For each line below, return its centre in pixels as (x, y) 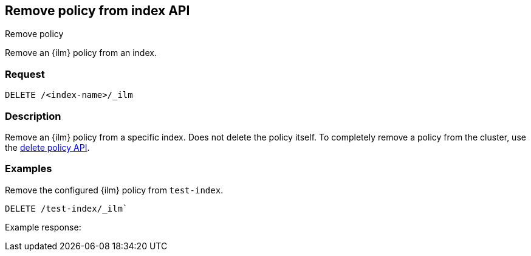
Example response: (43, 227)
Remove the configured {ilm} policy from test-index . (114, 190)
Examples (29, 169)
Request (25, 74)
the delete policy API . (47, 147)
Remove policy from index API (98, 11)
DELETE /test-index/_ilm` (67, 208)
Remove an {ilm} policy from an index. (81, 53)
